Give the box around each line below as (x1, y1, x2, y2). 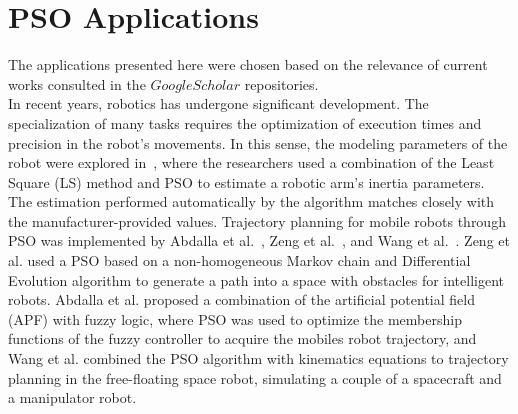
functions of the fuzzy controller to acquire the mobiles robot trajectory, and (8, 328, 477, 349)
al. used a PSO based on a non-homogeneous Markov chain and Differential (8, 250, 471, 271)
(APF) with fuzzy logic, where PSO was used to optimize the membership (8, 308, 462, 329)
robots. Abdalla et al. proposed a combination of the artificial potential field (8, 289, 475, 310)
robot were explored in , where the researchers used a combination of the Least (8, 152, 495, 173)
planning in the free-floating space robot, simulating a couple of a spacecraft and (8, 367, 502, 388)
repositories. (244, 73, 319, 94)
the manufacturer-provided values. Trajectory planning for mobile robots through (8, 210, 506, 231)
